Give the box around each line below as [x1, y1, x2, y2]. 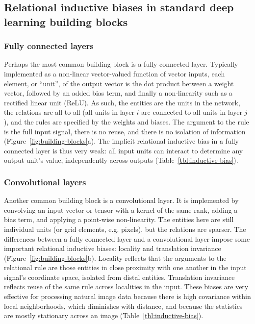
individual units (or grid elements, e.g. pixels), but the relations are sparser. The [4, 224, 246, 234]
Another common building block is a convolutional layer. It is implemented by [4, 195, 239, 205]
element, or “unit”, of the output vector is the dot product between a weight [4, 78, 234, 88]
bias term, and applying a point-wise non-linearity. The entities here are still [4, 214, 234, 224]
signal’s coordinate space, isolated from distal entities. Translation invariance [4, 272, 235, 282]
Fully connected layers [4, 40, 94, 52]
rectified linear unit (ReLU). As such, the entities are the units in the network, [4, 97, 240, 107]
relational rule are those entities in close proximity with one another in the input [4, 262, 247, 273]
